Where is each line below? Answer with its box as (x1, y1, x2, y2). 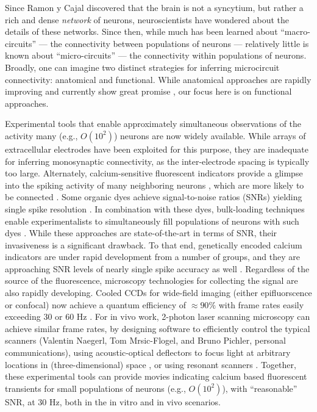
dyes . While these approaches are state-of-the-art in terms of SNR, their (5, 226, 277, 239)
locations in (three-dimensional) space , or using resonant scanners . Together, (5, 358, 296, 370)
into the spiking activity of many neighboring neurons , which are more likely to (5, 178, 304, 191)
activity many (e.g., (5, 129, 78, 142)
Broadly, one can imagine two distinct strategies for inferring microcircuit (5, 60, 280, 73)
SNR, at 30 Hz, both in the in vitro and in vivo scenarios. (5, 395, 221, 408)
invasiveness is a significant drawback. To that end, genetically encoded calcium (5, 238, 302, 251)
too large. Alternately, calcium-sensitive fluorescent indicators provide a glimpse (5, 167, 303, 179)
